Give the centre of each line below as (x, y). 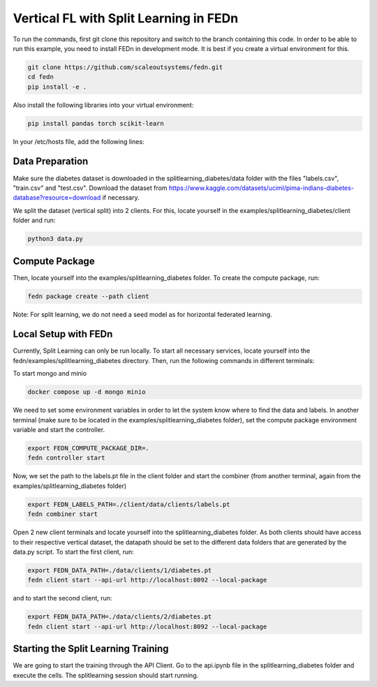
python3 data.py (56, 239)
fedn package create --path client (88, 296)
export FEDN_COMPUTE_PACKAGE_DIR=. (88, 448)
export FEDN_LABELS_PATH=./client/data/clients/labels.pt (129, 504)
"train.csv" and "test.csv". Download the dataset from (90, 188)
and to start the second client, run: (62, 598)
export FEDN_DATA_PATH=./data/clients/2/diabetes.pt (120, 617)
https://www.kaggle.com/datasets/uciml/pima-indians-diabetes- (261, 188)
